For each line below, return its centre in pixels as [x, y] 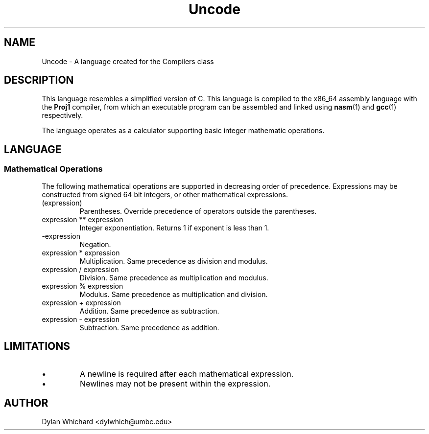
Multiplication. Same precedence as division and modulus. [174, 261]
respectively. [62, 115]
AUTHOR [26, 403]
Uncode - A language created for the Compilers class [128, 61]
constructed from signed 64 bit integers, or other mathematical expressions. [165, 194]
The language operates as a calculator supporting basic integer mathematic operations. [183, 131]
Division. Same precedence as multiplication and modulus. [174, 277]
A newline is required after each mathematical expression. [187, 374]
